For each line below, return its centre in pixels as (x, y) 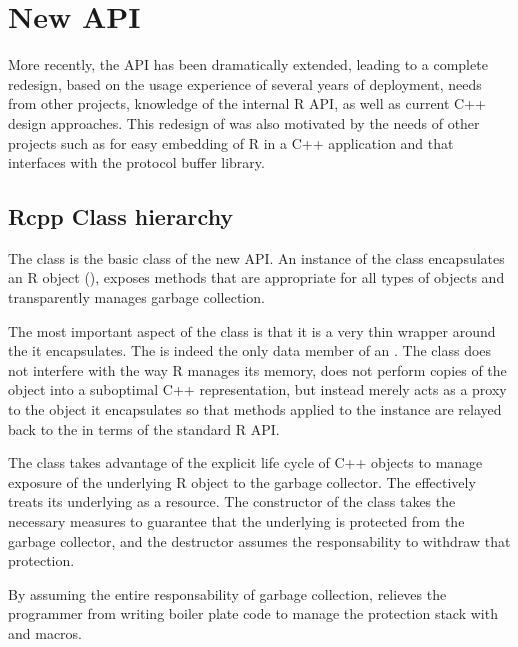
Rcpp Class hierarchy (121, 216)
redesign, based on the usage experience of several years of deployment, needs (245, 83)
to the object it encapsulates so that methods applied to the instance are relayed (255, 409)
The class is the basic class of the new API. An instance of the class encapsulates (256, 257)
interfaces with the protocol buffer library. (136, 162)
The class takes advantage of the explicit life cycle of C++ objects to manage (245, 462)
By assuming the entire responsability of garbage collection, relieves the (227, 593)
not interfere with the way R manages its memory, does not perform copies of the (257, 369)
